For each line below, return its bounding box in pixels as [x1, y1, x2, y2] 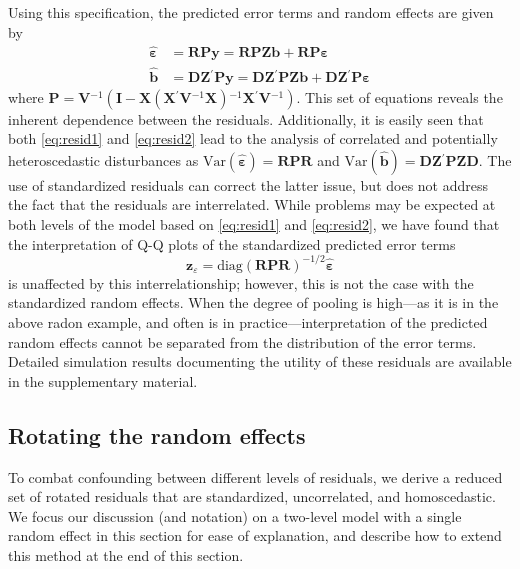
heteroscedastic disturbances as [8, 149, 199, 170]
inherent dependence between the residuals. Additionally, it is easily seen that [8, 108, 484, 129]
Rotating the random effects [8, 419, 306, 450]
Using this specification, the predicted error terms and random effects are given [8, 2, 494, 22]
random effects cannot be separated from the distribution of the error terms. [8, 331, 477, 352]
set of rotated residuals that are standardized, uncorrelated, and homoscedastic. [8, 486, 496, 507]
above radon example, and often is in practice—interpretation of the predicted [8, 311, 488, 332]
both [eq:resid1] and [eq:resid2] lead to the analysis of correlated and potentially [8, 128, 498, 149]
